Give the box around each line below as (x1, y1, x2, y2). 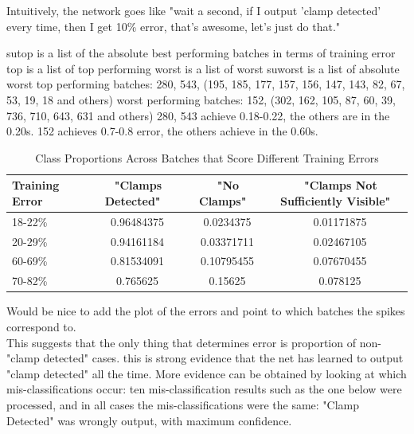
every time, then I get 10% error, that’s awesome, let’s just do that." (6, 18, 341, 34)
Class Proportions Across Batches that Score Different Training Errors (35, 149, 379, 166)
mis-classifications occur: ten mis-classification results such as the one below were (6, 381, 402, 397)
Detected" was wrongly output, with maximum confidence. (6, 412, 292, 428)
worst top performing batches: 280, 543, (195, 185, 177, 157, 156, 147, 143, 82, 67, (6, 76, 405, 92)
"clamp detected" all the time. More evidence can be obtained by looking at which (6, 365, 407, 381)
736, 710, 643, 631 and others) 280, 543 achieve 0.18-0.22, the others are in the (6, 107, 390, 123)
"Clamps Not (304, 177, 377, 194)
